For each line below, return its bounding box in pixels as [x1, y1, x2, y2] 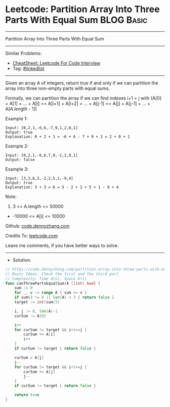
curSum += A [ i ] [23, 332, 56, 337]
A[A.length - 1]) [5, 106, 37, 112]
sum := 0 [14, 285, 33, 291]
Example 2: [5, 143, 29, 149]
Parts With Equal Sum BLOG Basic [5, 14, 148, 26]
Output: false [5, 157, 35, 162]
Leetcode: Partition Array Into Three [5, 4, 160, 15]
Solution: [12, 257, 31, 263]
